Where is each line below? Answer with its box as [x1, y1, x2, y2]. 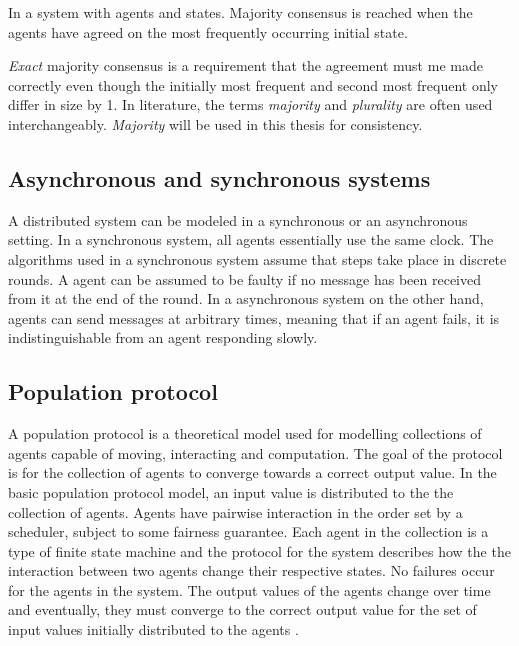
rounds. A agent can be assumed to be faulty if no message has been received [8, 268, 481, 289]
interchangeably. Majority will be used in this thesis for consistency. [8, 113, 423, 134]
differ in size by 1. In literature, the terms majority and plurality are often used [8, 94, 493, 115]
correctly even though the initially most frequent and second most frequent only [8, 74, 499, 95]
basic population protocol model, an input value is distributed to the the [8, 481, 454, 502]
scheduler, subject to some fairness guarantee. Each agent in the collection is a [8, 521, 489, 542]
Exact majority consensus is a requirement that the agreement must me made [8, 55, 483, 76]
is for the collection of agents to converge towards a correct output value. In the [8, 462, 497, 483]
